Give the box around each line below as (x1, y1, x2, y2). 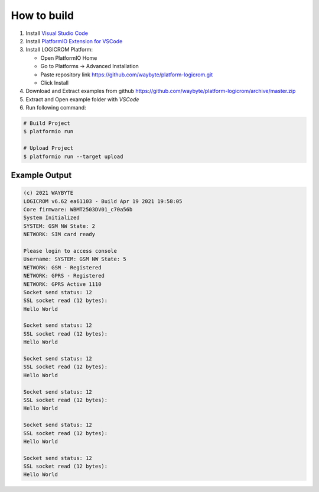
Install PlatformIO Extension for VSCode (25, 37, 123, 44)
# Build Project (23, 120, 71, 127)
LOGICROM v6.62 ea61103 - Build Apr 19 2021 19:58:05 (23, 198, 183, 204)
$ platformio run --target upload (23, 153, 123, 160)
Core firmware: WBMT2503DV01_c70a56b (23, 206, 133, 213)
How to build (11, 9, 74, 22)
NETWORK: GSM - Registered (23, 264, 102, 271)
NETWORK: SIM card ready (23, 231, 96, 238)
